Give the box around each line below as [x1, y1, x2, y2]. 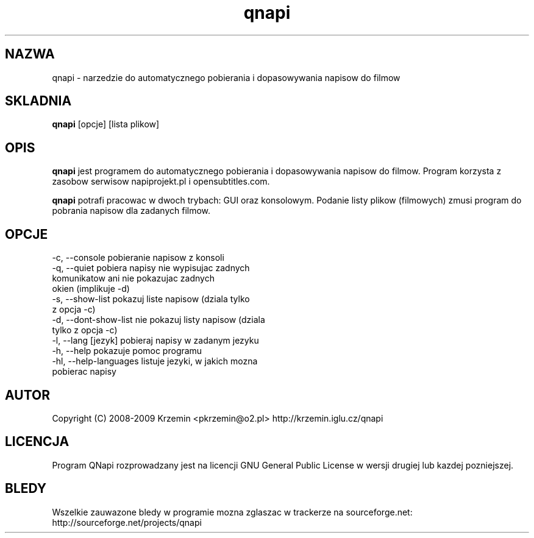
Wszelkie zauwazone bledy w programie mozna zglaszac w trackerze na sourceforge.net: [52, 506, 413, 517]
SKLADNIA [5, 93, 72, 109]
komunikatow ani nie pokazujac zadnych [52, 273, 215, 284]
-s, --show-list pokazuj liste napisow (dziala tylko [52, 294, 250, 305]
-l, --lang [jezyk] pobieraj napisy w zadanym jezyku [52, 335, 259, 346]
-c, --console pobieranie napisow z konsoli [52, 252, 224, 263]
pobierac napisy [52, 366, 116, 377]
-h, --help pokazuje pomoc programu [52, 345, 202, 356]
